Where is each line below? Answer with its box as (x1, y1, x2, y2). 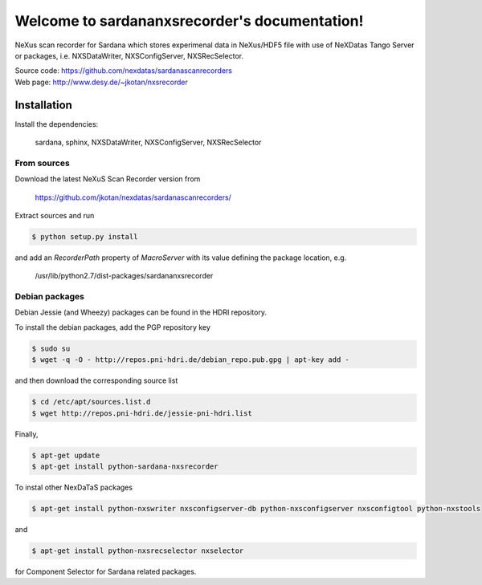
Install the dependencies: (14, 119, 99, 128)
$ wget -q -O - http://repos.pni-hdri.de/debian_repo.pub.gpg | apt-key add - (31, 355, 349, 364)
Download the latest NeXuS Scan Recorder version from (14, 174, 201, 184)
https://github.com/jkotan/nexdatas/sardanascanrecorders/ (35, 193, 232, 202)
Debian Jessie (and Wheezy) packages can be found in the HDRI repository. (14, 307, 267, 317)
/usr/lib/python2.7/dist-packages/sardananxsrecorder (35, 271, 214, 281)
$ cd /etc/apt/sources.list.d (31, 397, 151, 407)
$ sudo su (31, 343, 71, 353)
